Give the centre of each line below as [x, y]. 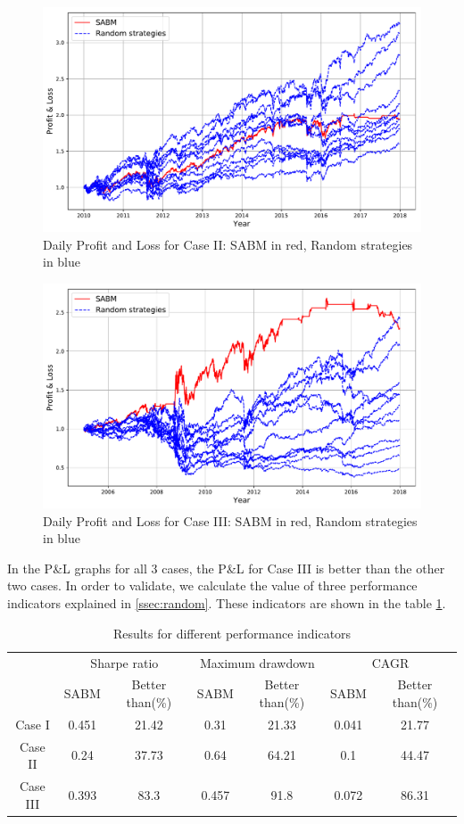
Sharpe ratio [124, 662]
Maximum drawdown [257, 662]
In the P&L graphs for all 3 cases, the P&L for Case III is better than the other [226, 568]
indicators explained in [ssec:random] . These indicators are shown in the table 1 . [227, 603]
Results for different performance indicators [232, 633]
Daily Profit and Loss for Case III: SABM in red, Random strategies [230, 520]
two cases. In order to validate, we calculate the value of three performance [212, 585]
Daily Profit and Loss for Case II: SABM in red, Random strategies [228, 244]
